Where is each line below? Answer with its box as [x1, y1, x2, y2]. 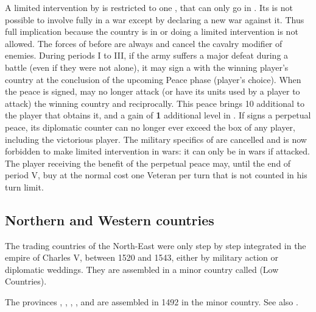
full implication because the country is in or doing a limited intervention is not [5, 25, 298, 38]
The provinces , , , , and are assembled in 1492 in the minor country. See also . [5, 296, 298, 308]
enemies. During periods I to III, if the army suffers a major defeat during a [5, 49, 289, 62]
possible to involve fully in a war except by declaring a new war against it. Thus [5, 13, 304, 26]
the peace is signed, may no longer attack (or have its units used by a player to [5, 85, 300, 98]
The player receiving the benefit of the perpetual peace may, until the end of [5, 156, 291, 169]
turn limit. [5, 180, 44, 193]
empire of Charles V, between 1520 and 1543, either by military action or [5, 251, 279, 264]
